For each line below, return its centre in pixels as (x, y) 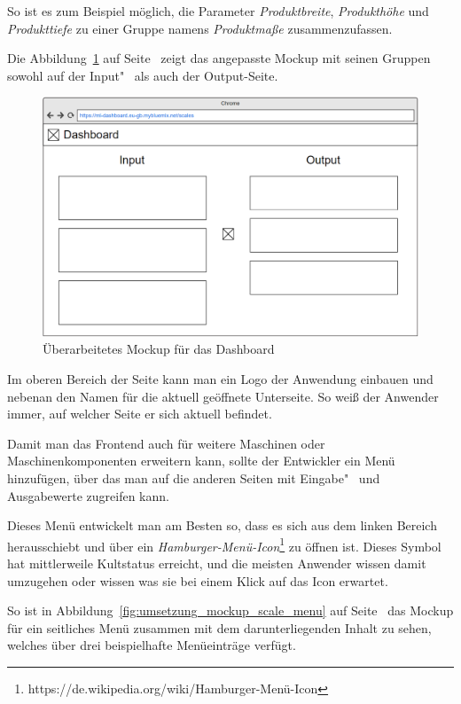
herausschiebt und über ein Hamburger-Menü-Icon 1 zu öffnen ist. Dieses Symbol (224, 544)
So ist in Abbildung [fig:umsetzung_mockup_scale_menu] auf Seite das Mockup (230, 610)
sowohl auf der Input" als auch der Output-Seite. (143, 75)
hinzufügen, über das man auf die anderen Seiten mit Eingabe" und (194, 477)
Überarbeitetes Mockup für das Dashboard (159, 349)
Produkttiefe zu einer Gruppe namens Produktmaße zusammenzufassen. (200, 28)
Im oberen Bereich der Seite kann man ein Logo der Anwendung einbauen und (220, 378)
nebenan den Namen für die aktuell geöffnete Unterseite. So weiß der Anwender (223, 396)
